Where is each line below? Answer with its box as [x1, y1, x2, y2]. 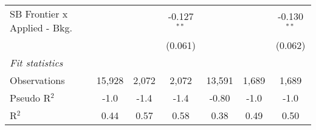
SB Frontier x [10, 7, 68, 21]
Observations [10, 73, 65, 87]
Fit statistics [10, 56, 63, 70]
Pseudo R [10, 91, 51, 105]
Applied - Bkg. [10, 21, 72, 34]
